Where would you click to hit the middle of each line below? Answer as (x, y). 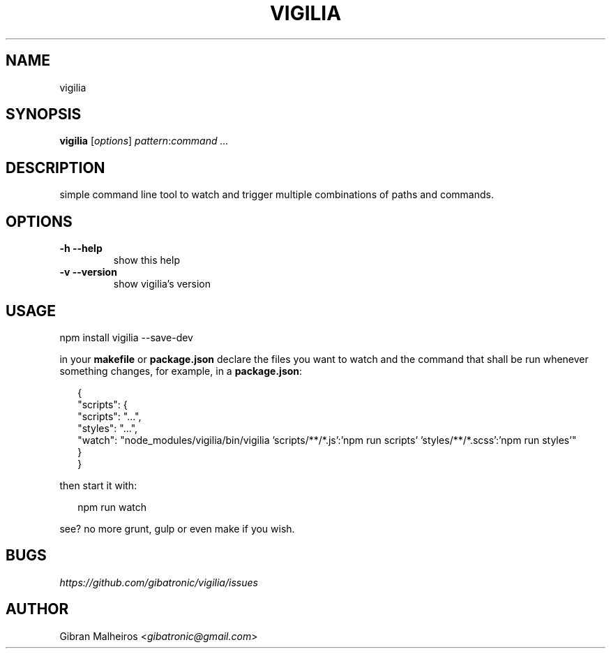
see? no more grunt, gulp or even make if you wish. (177, 528)
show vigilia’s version (162, 284)
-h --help (81, 248)
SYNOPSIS (44, 114)
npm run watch (112, 507)
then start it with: (98, 485)
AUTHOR (37, 609)
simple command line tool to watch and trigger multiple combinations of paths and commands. (277, 195)
